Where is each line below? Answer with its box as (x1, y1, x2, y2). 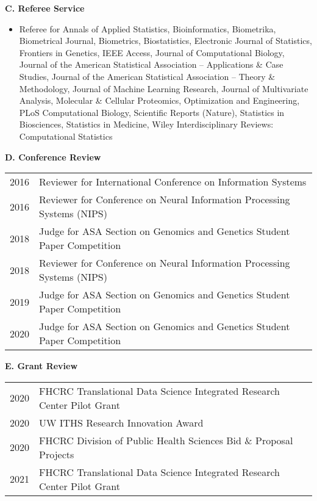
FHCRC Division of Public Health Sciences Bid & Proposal (39, 433, 293, 447)
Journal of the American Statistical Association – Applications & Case (19, 58, 283, 71)
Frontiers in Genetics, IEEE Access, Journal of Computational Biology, (19, 46, 285, 59)
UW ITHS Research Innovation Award (39, 415, 204, 430)
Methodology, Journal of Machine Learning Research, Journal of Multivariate (19, 82, 308, 95)
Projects (39, 447, 74, 461)
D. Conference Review (5, 150, 101, 163)
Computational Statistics (19, 129, 113, 142)
